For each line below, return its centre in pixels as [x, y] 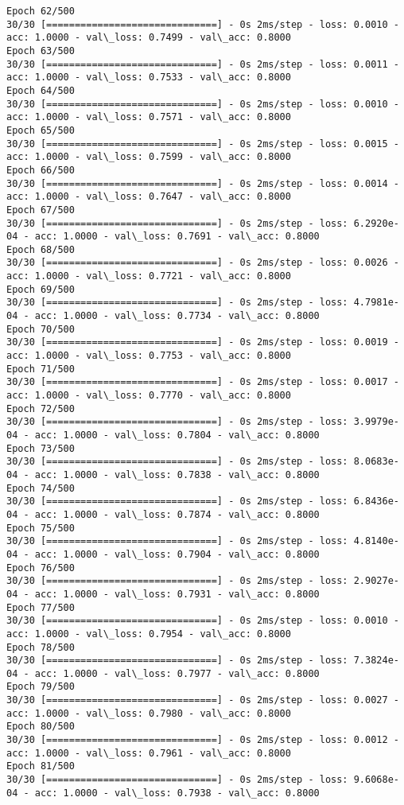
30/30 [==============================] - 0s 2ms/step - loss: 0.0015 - [203, 144]
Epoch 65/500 [41, 130]
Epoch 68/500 [41, 249]
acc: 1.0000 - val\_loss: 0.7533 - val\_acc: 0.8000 [149, 78]
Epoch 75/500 [41, 528]
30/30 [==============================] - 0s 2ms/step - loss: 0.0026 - [203, 263]
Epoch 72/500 [41, 408]
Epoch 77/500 [41, 607]
